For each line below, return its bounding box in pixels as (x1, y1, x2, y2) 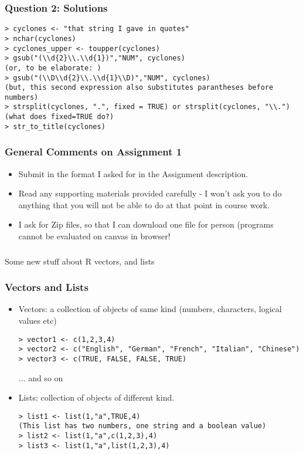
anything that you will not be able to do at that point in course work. (18, 198, 270, 211)
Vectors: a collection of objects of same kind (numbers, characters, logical (18, 303, 282, 315)
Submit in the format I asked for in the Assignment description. (18, 167, 248, 179)
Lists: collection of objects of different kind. (18, 391, 175, 404)
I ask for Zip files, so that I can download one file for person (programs (18, 218, 274, 231)
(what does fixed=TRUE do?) (5, 113, 114, 121)
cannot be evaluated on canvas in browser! (18, 230, 171, 242)
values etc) (18, 314, 57, 326)
